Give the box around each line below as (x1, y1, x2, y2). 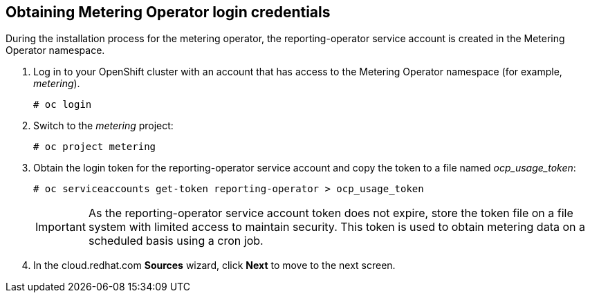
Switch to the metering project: (33, 120, 174, 132)
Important (35, 220, 86, 234)
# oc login (33, 99, 92, 111)
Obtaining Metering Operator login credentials (6, 3, 331, 21)
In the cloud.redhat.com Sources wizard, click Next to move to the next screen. (33, 259, 396, 272)
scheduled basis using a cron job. (88, 234, 264, 248)
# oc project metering (33, 141, 156, 153)
